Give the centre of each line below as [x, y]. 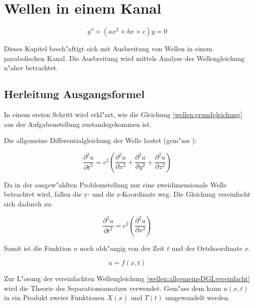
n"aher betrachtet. [31, 68]
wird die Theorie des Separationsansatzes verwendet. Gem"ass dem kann [113, 288]
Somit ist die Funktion [38, 248]
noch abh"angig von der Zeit [122, 248]
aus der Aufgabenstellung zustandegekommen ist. [78, 124]
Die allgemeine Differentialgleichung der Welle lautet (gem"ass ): [100, 140]
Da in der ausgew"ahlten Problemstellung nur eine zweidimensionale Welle [115, 184]
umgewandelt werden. [197, 297]
